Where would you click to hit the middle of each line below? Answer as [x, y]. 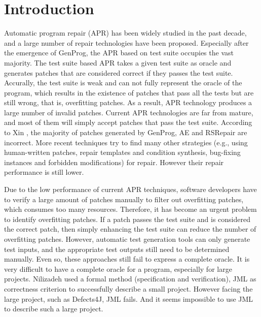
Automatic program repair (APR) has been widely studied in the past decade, [125, 33]
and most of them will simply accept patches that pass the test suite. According [128, 122]
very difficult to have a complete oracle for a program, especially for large [118, 268]
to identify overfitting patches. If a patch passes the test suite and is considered [127, 219]
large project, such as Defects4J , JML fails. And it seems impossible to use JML [129, 298]
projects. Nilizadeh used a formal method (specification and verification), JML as [130, 279]
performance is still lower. [44, 172]
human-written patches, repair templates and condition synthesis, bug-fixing [122, 152]
